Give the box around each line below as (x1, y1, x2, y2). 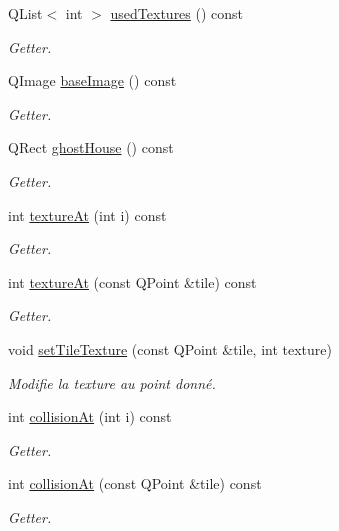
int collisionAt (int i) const (8, 406, 172, 427)
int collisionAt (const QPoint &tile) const (8, 473, 262, 494)
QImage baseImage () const (8, 70, 177, 91)
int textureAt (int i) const (8, 204, 167, 225)
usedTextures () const (110, 3, 244, 23)
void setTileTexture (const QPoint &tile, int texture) (8, 338, 333, 359)
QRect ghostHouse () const (8, 137, 174, 158)
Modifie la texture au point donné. (8, 372, 216, 393)
